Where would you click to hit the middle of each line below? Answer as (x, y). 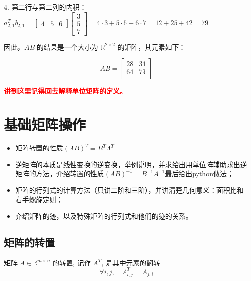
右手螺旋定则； (39, 199)
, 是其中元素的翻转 (131, 262)
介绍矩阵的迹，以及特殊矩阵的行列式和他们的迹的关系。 (104, 215)
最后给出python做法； (199, 174)
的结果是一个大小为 (67, 47)
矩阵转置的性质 (39, 148)
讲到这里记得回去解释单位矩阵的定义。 (65, 91)
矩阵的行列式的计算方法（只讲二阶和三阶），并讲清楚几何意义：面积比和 (129, 190)
